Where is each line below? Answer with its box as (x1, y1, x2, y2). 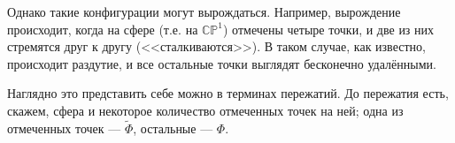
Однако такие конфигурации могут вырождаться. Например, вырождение (7, 3, 401, 20)
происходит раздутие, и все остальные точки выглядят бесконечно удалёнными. (7, 54, 436, 72)
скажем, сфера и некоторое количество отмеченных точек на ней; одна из (7, 101, 404, 119)
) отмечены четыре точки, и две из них (223, 19, 435, 38)
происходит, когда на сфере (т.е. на (7, 19, 198, 38)
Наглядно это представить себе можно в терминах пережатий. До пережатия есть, (7, 84, 449, 102)
